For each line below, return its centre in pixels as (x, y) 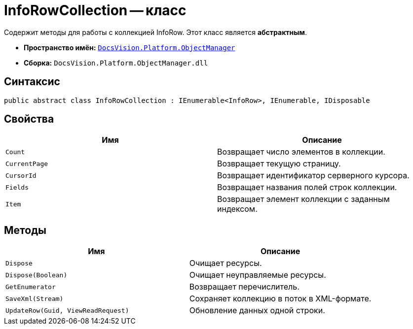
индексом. (237, 209)
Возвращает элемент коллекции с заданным (303, 199)
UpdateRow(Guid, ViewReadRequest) (67, 310)
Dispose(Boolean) (37, 275)
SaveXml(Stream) (35, 298)
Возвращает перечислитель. (244, 287)
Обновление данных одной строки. (257, 311)
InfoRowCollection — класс (95, 10)
